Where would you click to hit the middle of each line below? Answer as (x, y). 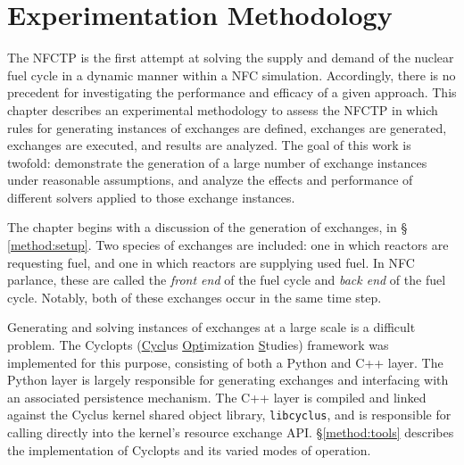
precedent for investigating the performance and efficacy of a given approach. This (232, 92)
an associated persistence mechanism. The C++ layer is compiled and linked (217, 397)
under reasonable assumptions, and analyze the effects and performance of (210, 180)
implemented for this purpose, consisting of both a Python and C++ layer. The (225, 362)
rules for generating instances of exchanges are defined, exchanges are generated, (227, 127)
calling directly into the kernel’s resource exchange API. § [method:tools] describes (231, 432)
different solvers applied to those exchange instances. (151, 197)
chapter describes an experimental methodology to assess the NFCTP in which (223, 109)
